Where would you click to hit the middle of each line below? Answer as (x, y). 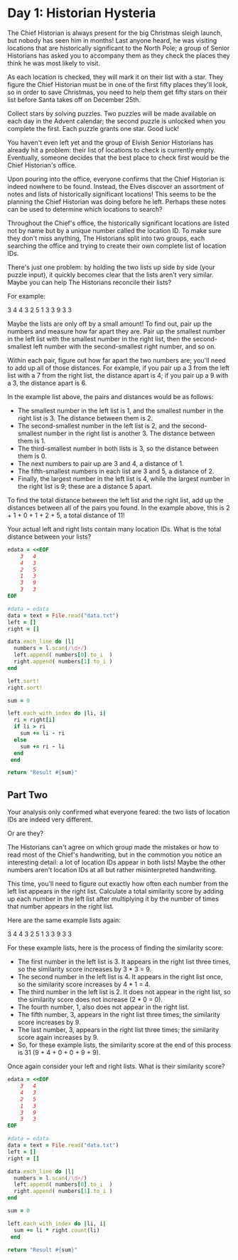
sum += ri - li (43, 746)
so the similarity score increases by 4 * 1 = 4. (84, 984)
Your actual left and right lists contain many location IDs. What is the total (114, 529)
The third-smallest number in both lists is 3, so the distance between (118, 448)
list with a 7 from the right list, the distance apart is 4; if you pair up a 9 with (118, 375)
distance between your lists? (49, 537)
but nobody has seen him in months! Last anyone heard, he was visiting (112, 40)
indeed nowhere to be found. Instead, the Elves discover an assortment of (116, 186)
